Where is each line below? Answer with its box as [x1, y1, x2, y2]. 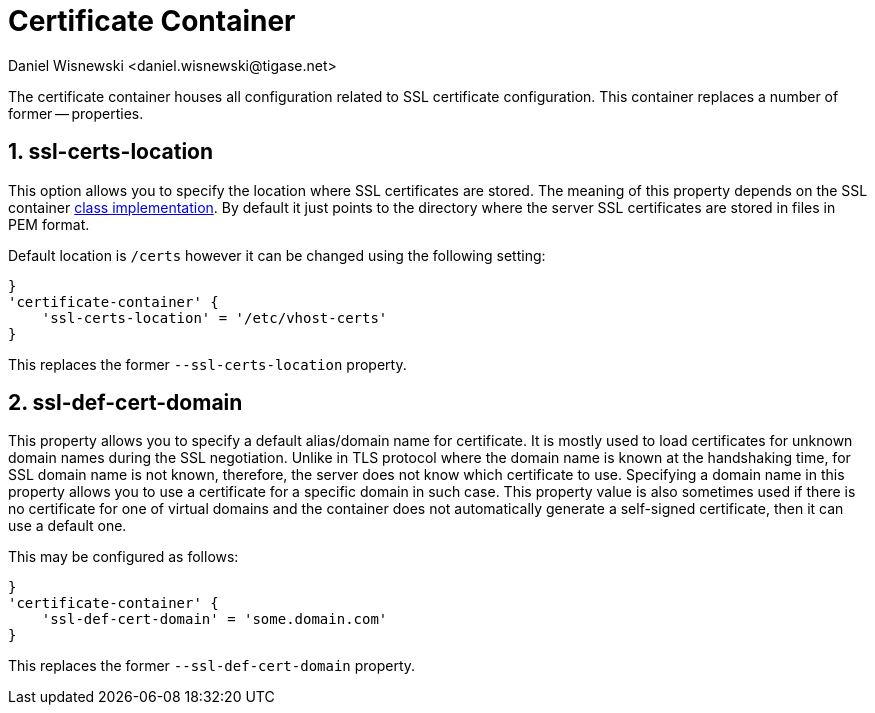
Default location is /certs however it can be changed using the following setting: [8, 246, 546, 264]
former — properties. [8, 104, 144, 122]
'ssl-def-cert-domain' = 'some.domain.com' [41, 611, 388, 628]
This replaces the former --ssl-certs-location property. [8, 355, 407, 373]
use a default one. [8, 517, 127, 535]
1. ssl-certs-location [8, 139, 214, 165]
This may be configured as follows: [8, 548, 239, 566]
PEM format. [8, 215, 90, 233]
